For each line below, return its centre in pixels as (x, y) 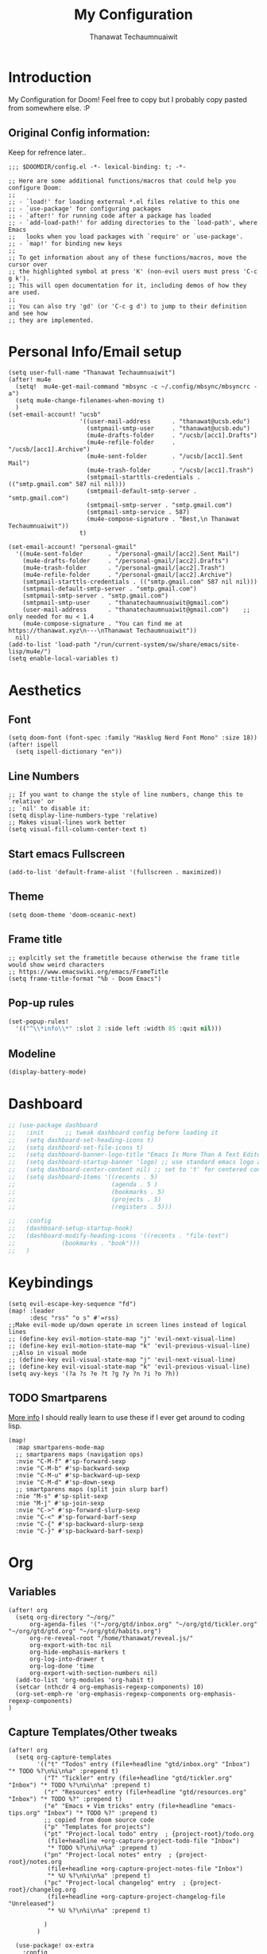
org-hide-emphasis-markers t (77, 1652)
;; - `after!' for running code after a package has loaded (110, 216)
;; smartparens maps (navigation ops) (80, 1454)
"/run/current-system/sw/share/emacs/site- (166, 645)
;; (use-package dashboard (53, 1125)
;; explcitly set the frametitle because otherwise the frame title (124, 958)
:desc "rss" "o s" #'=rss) (74, 1318)
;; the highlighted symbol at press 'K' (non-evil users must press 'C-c (133, 271)
